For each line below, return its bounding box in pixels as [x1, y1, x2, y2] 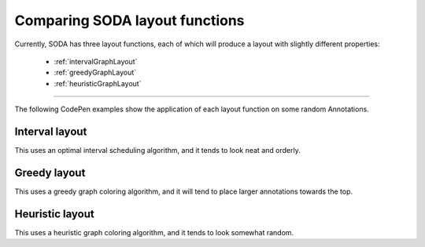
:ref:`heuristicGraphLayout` [54, 78, 142, 88]
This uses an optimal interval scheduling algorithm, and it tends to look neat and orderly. [14, 146, 301, 155]
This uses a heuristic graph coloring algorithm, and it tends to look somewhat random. [14, 227, 294, 237]
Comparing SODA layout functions [14, 12, 245, 29]
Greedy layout [14, 165, 86, 180]
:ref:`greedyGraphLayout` [54, 67, 137, 78]
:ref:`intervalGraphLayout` [54, 56, 138, 66]
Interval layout [14, 125, 87, 138]
